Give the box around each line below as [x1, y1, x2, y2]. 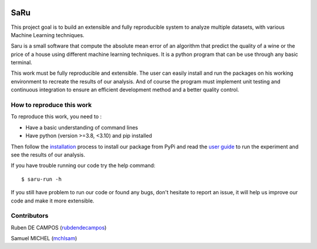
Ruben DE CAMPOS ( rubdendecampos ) [11, 224, 107, 231]
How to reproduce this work [11, 101, 92, 109]
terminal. [11, 59, 32, 66]
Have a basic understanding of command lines [25, 124, 139, 131]
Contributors [11, 212, 49, 220]
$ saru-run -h [21, 175, 62, 182]
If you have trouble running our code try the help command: [11, 162, 156, 169]
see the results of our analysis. [11, 151, 85, 158]
